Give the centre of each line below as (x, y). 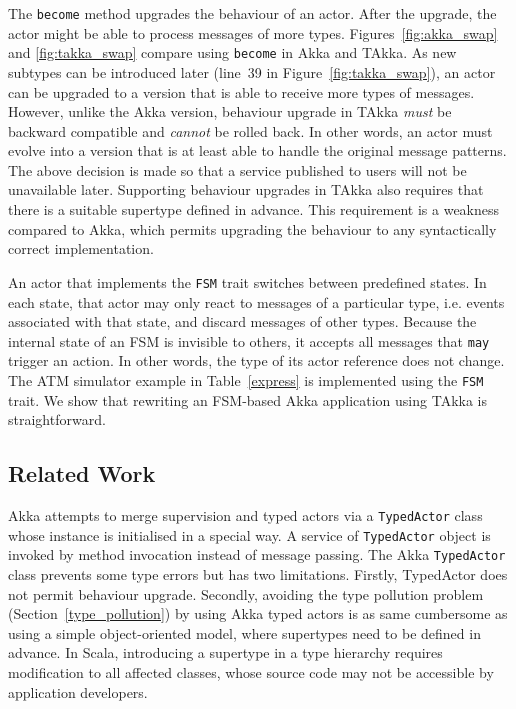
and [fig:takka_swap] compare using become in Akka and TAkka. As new (232, 52)
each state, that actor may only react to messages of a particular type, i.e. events (256, 301)
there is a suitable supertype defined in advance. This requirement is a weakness (254, 209)
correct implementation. (81, 248)
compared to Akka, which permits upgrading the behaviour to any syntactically (252, 228)
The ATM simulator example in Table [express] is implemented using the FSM (246, 379)
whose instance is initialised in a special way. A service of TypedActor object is (249, 534)
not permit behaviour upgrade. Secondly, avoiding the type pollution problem (246, 593)
